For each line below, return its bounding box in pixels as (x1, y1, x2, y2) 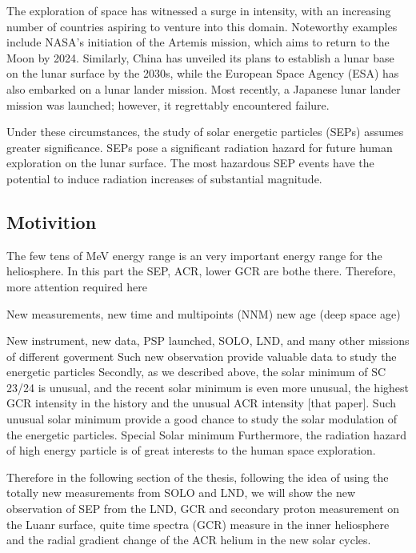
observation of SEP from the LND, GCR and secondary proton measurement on (6, 500, 400, 517)
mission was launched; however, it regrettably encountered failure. (6, 96, 330, 113)
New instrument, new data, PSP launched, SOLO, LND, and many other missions (6, 332, 410, 349)
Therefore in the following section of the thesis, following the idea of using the (6, 468, 389, 485)
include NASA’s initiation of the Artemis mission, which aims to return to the (6, 34, 390, 50)
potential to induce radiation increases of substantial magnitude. (6, 170, 322, 186)
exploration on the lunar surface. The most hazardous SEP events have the (6, 154, 374, 171)
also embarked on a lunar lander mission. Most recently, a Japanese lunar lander (6, 80, 401, 97)
